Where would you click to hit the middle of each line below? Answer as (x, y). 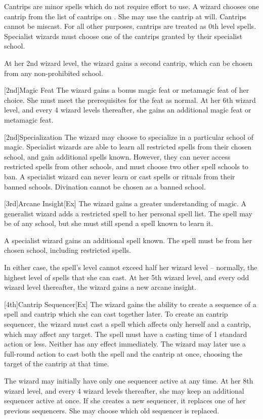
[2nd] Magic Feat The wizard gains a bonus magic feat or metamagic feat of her (127, 90)
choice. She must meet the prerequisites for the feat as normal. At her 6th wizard (130, 100)
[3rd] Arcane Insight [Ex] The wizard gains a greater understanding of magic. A (125, 203)
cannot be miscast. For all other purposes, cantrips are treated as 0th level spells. (130, 26)
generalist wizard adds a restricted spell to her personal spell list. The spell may (128, 213)
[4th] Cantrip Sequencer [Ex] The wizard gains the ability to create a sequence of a (130, 304)
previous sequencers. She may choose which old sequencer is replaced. (112, 410)
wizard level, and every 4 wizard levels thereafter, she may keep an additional (124, 390)
